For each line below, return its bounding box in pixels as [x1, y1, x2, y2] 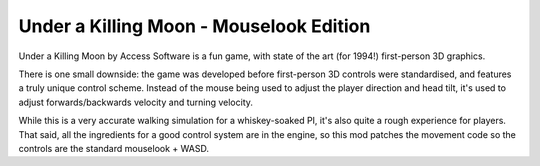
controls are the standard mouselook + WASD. [18, 142, 210, 154]
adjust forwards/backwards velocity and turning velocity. [18, 96, 254, 108]
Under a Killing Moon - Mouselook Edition [18, 15, 371, 37]
